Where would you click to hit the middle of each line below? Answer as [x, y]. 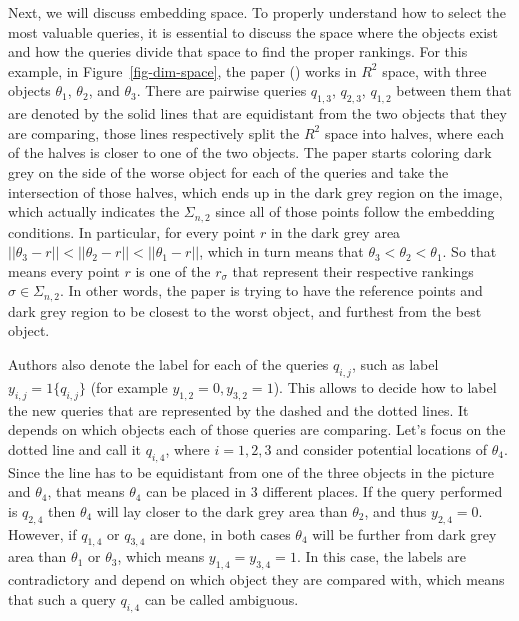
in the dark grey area [335, 231]
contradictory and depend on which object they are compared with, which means [256, 579]
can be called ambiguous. [221, 598]
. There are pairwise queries [221, 90]
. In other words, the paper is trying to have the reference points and [271, 290]
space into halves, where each [414, 132]
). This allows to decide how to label [385, 386]
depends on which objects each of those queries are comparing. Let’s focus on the [257, 429]
